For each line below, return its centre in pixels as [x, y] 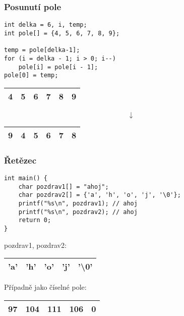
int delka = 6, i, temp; [46, 25]
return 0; [35, 220]
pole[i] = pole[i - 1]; [58, 67]
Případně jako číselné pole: [45, 287]
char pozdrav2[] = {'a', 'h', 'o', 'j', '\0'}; [100, 195]
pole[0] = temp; [31, 75]
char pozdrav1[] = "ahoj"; [64, 187]
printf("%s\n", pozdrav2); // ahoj [78, 212]
